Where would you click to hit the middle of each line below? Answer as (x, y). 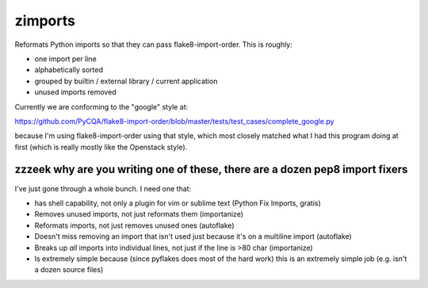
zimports (45, 21)
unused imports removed (75, 92)
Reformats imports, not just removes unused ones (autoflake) (134, 225)
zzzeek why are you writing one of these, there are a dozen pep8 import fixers (211, 169)
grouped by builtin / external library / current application (126, 81)
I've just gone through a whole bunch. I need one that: (103, 188)
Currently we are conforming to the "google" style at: (101, 106)
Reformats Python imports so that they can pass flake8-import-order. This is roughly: (154, 44)
